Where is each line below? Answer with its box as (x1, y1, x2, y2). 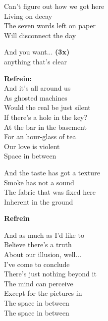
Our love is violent (4, 141, 60, 151)
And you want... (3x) (4, 47, 70, 57)
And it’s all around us (4, 83, 71, 93)
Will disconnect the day (4, 30, 76, 40)
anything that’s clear (4, 56, 67, 66)
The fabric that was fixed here (4, 187, 96, 197)
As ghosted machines (4, 92, 67, 103)
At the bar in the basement (4, 121, 87, 132)
